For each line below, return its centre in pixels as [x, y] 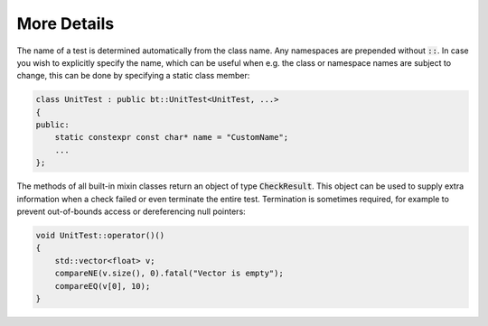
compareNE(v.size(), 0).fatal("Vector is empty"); [169, 274]
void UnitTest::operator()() [100, 236]
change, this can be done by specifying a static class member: [133, 76]
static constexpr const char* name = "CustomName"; [172, 137]
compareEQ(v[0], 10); [103, 286]
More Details [66, 23]
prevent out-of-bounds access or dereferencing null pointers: [131, 211]
